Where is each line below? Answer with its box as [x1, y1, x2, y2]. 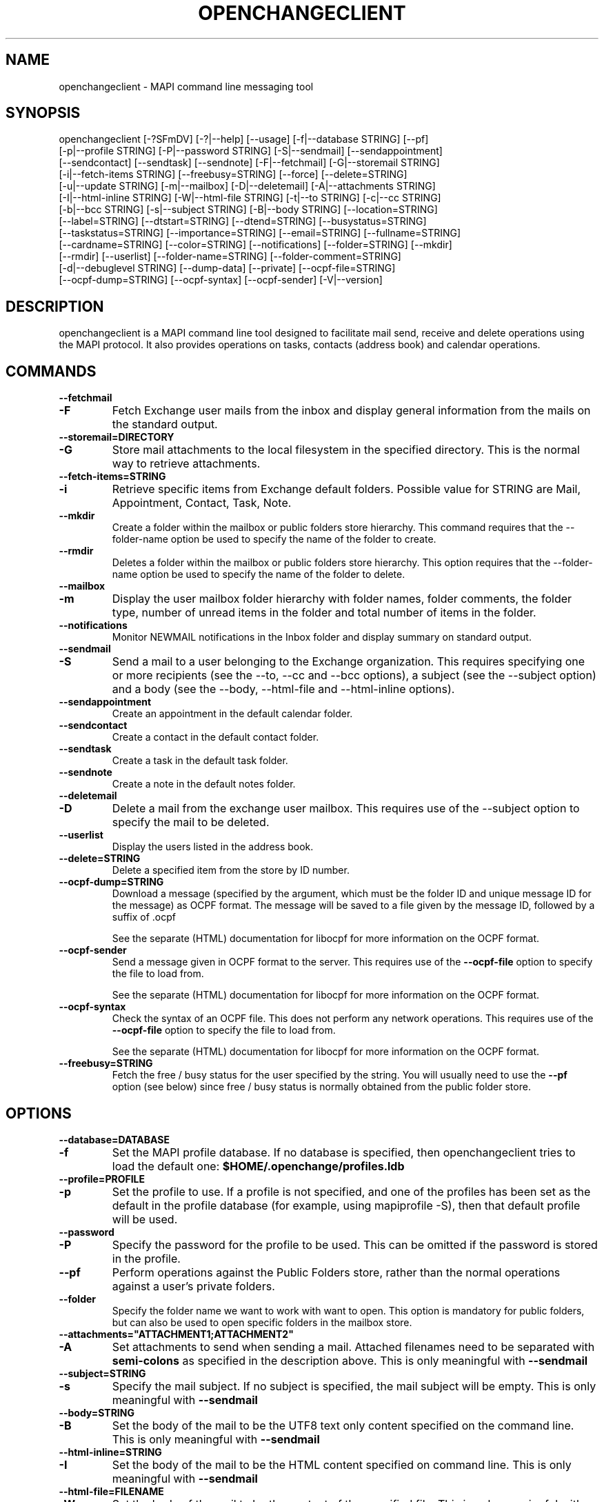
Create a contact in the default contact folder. [112, 731, 319, 743]
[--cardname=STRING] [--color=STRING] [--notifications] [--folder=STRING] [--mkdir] [59, 239, 452, 251]
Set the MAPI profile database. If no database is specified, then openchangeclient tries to [112, 1145, 576, 1159]
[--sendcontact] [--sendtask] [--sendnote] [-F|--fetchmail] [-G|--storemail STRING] [59, 157, 440, 169]
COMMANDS [6, 362, 97, 380]
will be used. [112, 1212, 178, 1226]
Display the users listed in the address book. [112, 841, 314, 853]
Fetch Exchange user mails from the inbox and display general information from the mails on [112, 403, 591, 418]
